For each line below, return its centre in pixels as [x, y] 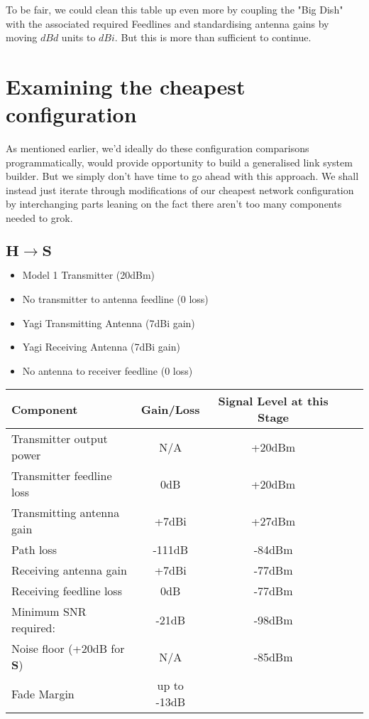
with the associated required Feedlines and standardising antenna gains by [167, 23]
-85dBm [273, 656]
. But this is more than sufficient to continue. [213, 37]
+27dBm [274, 521]
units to [78, 37]
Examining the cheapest [126, 86]
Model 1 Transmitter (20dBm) [89, 275]
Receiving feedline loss [67, 591]
